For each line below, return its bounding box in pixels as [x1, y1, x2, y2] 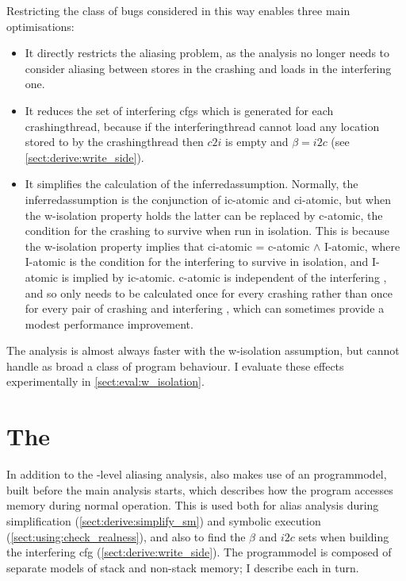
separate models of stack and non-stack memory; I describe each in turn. [6, 559, 359, 575]
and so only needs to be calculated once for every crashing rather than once [25, 284, 393, 301]
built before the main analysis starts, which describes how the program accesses [6, 481, 393, 498]
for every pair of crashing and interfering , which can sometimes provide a [25, 300, 385, 317]
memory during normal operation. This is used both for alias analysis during [6, 497, 379, 514]
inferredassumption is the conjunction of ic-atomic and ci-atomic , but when [25, 190, 392, 207]
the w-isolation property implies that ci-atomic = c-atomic [25, 237, 310, 254]
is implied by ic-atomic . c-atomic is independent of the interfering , [61, 268, 387, 285]
